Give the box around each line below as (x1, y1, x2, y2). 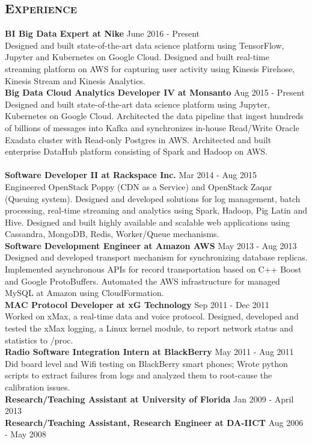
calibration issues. (5, 381, 70, 393)
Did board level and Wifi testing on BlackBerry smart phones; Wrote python (5, 357, 288, 369)
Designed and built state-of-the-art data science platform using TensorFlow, (5, 39, 284, 51)
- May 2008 (5, 428, 46, 440)
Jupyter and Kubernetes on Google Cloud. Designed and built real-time (5, 51, 269, 63)
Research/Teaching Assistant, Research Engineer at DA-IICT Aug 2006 (5, 416, 304, 428)
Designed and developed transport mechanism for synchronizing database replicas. (5, 251, 308, 264)
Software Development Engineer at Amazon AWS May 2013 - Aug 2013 (5, 239, 297, 251)
